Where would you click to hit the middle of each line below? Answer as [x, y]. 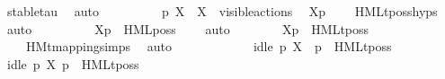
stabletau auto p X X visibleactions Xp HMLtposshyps [222, 11]
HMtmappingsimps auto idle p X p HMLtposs [209, 46]
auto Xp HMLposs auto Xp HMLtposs [188, 28]
